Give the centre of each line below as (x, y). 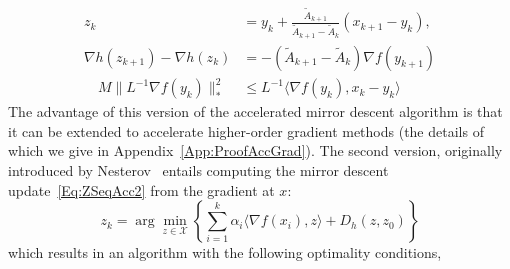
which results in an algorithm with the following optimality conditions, (225, 252)
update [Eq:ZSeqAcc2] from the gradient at (141, 189)
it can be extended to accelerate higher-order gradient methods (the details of (246, 130)
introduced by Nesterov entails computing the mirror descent (198, 169)
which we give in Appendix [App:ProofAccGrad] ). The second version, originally (255, 150)
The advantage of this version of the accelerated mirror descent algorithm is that (255, 111)
